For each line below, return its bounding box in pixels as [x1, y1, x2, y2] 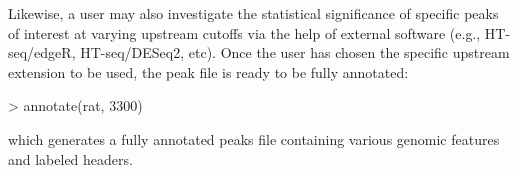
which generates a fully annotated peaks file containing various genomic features [8, 128, 500, 149]
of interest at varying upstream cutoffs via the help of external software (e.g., [8, 22, 481, 43]
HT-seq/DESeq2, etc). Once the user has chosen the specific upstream [80, 42, 510, 63]
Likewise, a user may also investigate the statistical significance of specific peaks [8, 3, 499, 23]
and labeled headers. [8, 148, 133, 169]
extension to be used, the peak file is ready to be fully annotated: [8, 61, 409, 82]
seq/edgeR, [8, 42, 76, 63]
